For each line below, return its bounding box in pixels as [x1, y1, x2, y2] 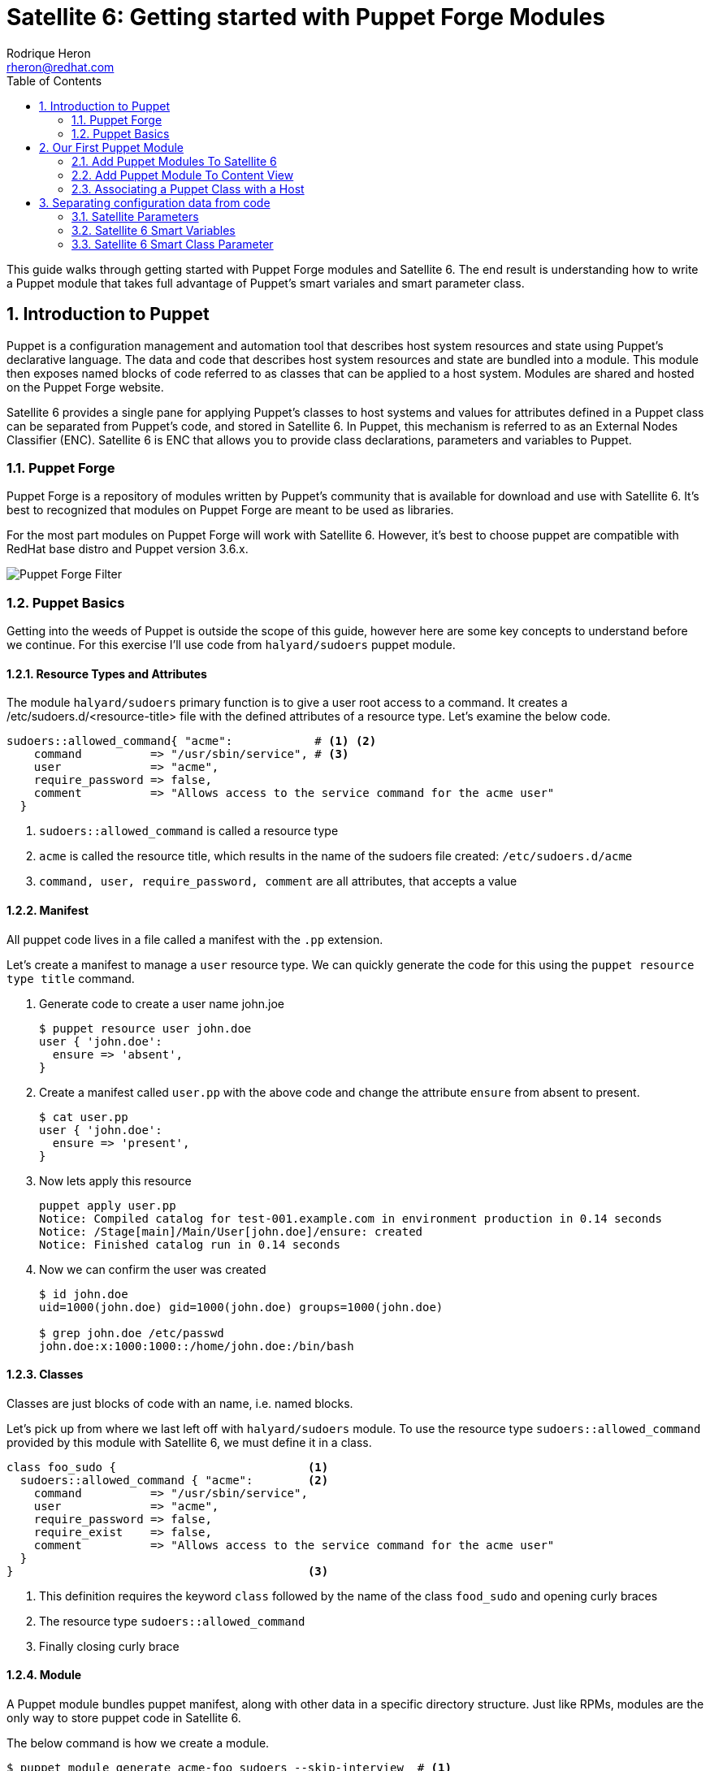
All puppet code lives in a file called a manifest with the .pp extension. [6, 932, 383, 946]
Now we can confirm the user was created [39, 1262, 266, 1276]
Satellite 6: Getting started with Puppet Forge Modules [6, 3, 605, 31]
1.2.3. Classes [6, 1367, 84, 1382]
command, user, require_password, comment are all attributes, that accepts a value [39, 874, 517, 889]
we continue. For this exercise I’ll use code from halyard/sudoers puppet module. [6, 638, 456, 652]
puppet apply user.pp [39, 1198, 176, 1212]
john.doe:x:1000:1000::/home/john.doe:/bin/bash [39, 1339, 354, 1353]
